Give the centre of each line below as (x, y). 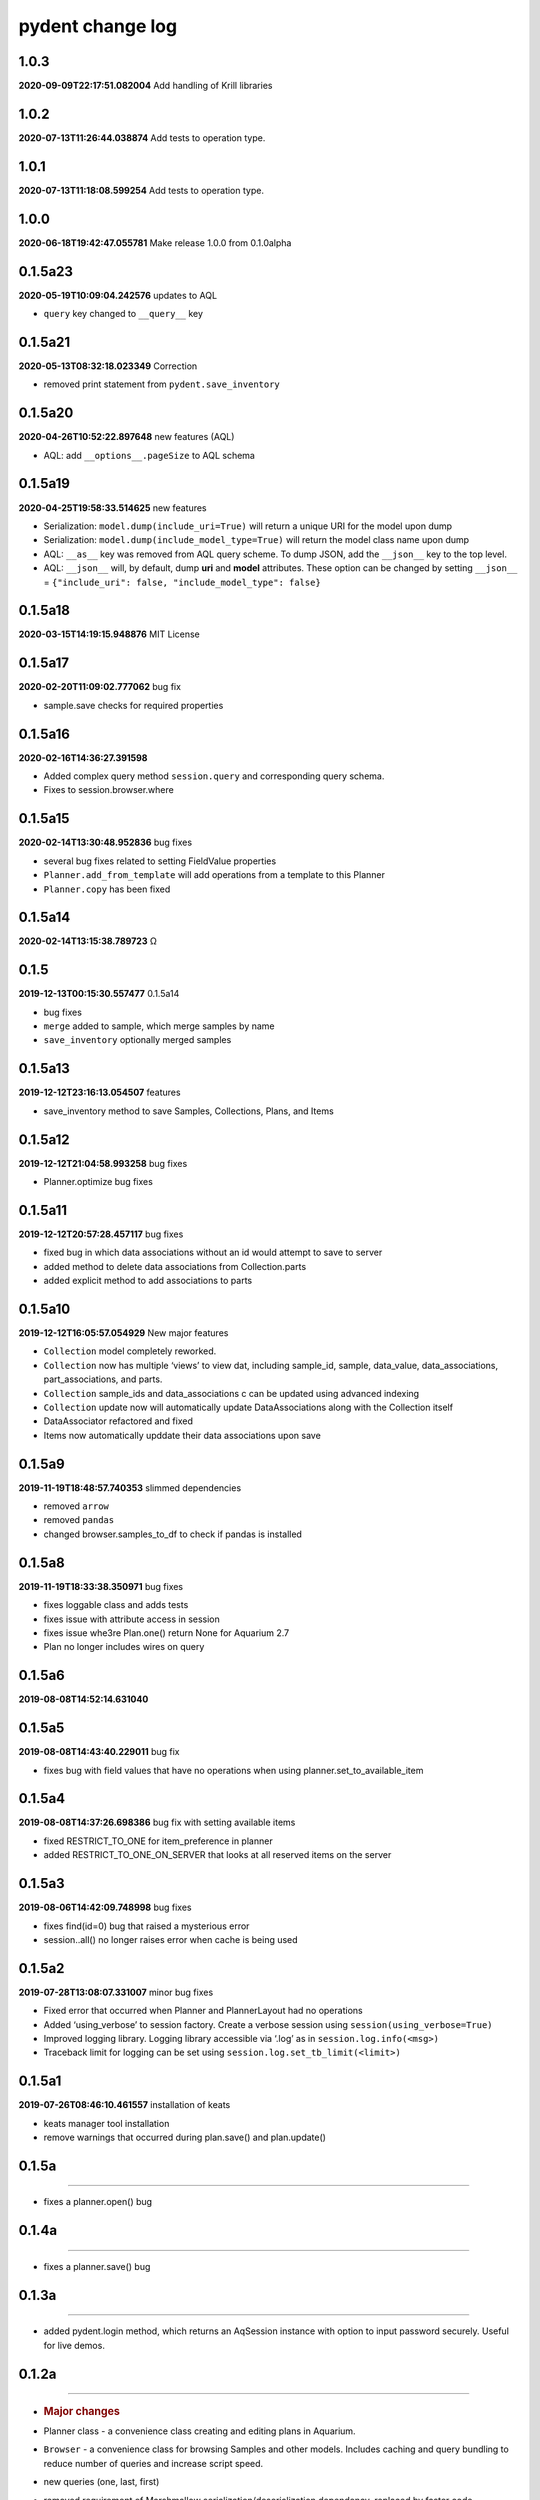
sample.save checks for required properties (133, 705)
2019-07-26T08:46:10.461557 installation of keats (124, 2105)
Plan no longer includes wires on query (124, 1647)
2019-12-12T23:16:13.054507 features (99, 1092)
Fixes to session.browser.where (108, 790)
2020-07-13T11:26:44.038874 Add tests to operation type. (142, 137)
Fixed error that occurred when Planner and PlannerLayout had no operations (203, 2011)
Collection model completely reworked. (130, 1351)
